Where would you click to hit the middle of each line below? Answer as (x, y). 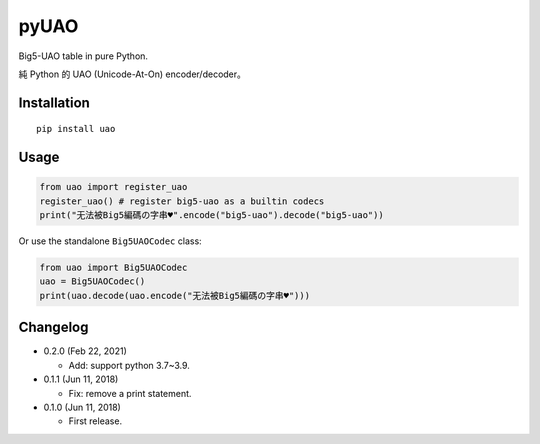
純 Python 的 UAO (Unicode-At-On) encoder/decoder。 (132, 74)
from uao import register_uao (113, 187)
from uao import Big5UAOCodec (113, 268)
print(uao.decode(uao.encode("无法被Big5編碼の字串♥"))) (174, 295)
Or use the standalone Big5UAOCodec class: (110, 241)
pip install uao (76, 129)
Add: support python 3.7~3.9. (129, 365)
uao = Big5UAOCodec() (92, 281)
